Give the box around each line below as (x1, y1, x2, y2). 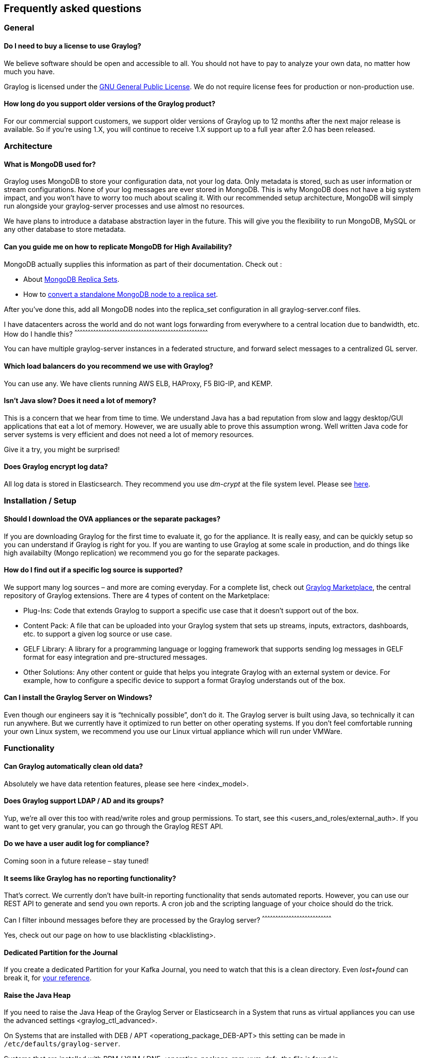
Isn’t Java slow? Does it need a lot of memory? (4, 396, 157, 405)
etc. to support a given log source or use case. (23, 629, 172, 638)
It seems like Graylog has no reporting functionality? (4, 874, 176, 882)
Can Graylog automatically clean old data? (4, 762, 143, 770)
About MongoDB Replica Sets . (23, 275, 120, 283)
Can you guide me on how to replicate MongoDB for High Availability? (4, 243, 232, 251)
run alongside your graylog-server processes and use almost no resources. (4, 202, 245, 211)
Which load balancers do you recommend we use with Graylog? (4, 361, 213, 370)
